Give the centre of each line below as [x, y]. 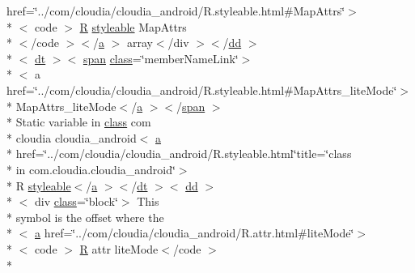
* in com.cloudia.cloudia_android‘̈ [91, 169]
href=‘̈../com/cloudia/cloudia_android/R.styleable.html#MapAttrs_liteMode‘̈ [202, 90]
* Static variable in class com [79, 122]
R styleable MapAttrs [133, 26]
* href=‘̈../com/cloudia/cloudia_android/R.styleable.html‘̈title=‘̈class [179, 154]
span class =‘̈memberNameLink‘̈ [161, 58]
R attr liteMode [119, 248]
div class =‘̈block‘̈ [76, 201]
